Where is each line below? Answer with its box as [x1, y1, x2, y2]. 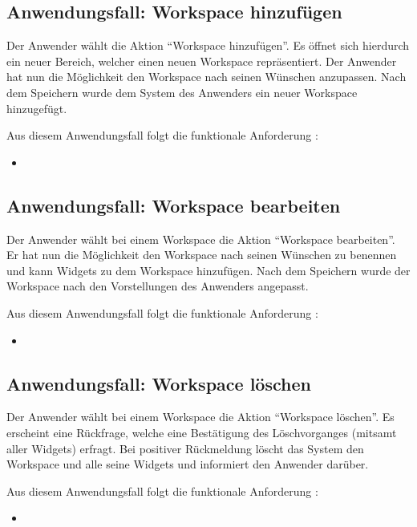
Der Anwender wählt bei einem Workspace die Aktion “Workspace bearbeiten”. [6, 230, 395, 247]
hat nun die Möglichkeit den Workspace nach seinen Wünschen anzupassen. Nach [6, 68, 407, 85]
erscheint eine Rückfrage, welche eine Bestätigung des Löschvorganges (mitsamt [6, 424, 397, 440]
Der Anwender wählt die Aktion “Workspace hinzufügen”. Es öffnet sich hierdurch [6, 37, 410, 54]
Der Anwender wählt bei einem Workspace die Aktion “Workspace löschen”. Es [6, 408, 395, 425]
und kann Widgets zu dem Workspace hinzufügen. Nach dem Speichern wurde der [6, 261, 411, 278]
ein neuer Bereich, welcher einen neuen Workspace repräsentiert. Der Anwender [6, 52, 397, 69]
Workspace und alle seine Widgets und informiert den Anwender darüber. [6, 456, 369, 472]
